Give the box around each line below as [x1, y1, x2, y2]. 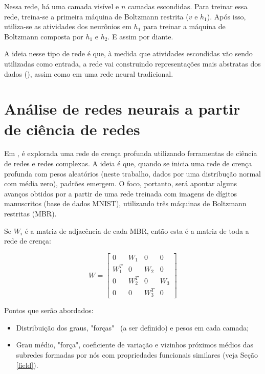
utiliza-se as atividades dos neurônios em [4, 21, 131, 32]
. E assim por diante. [107, 31, 173, 41]
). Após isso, [207, 11, 246, 21]
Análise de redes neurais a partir [4, 98, 240, 119]
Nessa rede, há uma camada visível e [4, 1, 119, 11]
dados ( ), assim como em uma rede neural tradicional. [4, 68, 173, 79]
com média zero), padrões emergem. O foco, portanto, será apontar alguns [4, 178, 237, 189]
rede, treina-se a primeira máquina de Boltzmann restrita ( [4, 11, 189, 21]
